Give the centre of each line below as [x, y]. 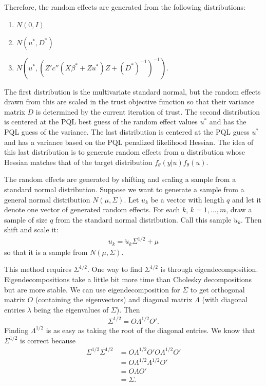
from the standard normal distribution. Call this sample [144, 219]
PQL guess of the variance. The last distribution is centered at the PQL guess [127, 131]
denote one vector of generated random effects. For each [92, 209]
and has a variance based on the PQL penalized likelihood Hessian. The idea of [129, 142]
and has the [228, 122]
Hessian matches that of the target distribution [78, 162]
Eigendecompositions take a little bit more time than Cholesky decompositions [128, 279]
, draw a [239, 209]
